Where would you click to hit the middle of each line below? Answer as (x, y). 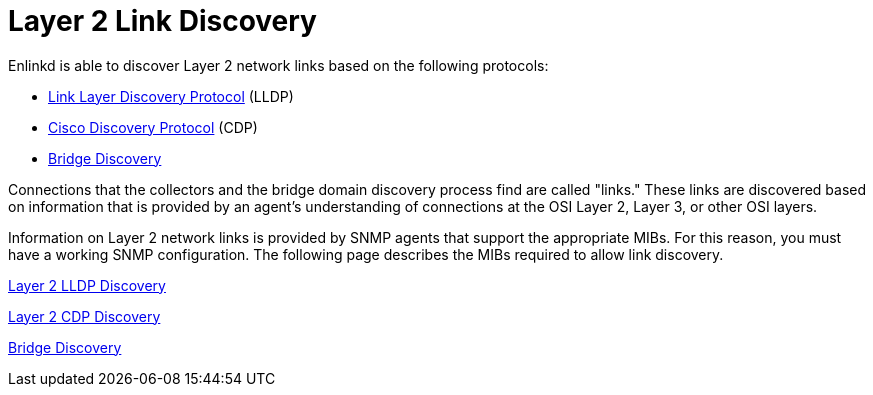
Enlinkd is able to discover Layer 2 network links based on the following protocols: (278, 65)
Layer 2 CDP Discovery (84, 316)
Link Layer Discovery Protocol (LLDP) (171, 96)
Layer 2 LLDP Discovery (87, 285)
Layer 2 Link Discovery (162, 21)
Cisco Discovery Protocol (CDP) (153, 127)
